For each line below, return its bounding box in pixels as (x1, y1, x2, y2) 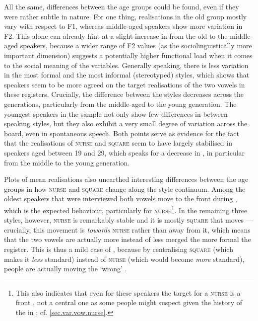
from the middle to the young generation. (4, 157, 130, 167)
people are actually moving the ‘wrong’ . (4, 263, 127, 274)
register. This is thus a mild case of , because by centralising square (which (4, 243, 233, 254)
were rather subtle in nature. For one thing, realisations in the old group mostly (4, 11, 247, 21)
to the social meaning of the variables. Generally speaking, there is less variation (4, 60, 249, 70)
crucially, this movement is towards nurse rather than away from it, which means (4, 224, 251, 235)
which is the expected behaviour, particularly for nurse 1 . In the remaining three (4, 203, 248, 215)
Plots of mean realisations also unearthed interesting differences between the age (4, 174, 249, 184)
